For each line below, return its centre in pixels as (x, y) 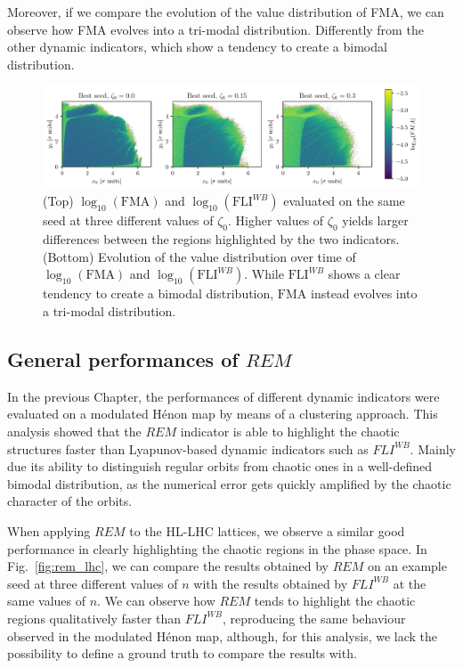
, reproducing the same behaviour (314, 618)
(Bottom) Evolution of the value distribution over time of (199, 256)
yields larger (375, 220)
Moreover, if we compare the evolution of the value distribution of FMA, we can (226, 12)
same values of (47, 601)
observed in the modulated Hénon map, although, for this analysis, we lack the (223, 635)
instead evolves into (364, 293)
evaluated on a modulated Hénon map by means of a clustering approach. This (223, 414)
